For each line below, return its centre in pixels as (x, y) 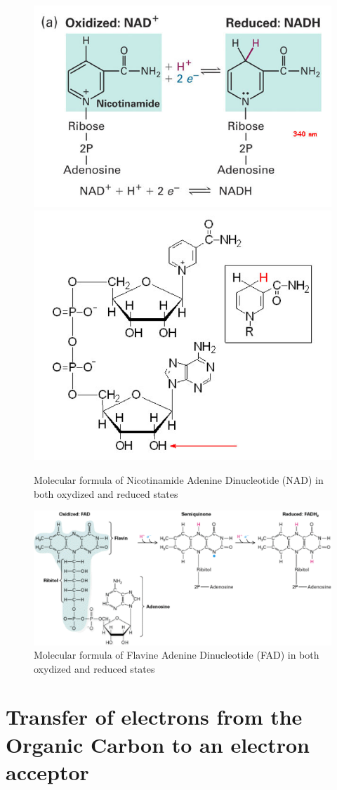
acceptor (47, 771)
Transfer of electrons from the (154, 717)
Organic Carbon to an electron (158, 744)
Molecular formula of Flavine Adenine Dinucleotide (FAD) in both (177, 655)
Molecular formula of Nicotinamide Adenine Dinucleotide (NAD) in (179, 480)
